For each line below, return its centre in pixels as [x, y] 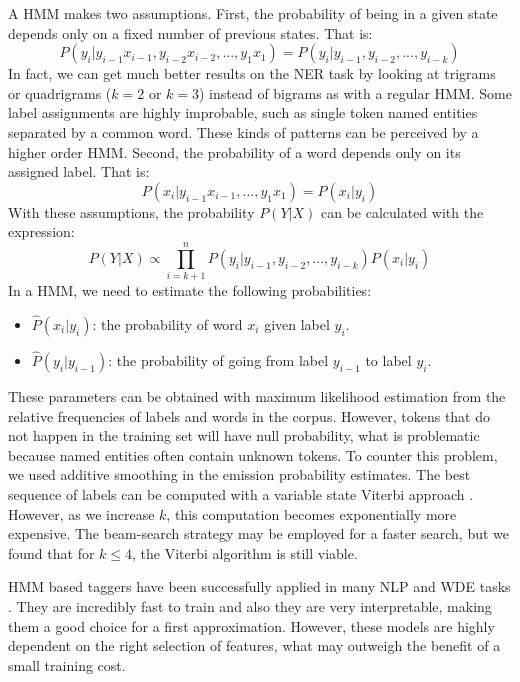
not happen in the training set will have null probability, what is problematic [244, 435]
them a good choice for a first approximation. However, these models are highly [251, 625]
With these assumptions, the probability [131, 211]
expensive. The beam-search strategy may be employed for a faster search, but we [259, 533]
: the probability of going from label [218, 360]
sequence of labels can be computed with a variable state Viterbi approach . [241, 494]
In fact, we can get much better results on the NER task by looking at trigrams [252, 73]
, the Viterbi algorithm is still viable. [245, 552]
